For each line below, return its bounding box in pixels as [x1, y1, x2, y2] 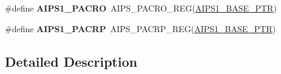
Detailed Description [5, 52, 138, 70]
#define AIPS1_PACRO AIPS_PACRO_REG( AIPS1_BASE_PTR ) [5, 2, 277, 14]
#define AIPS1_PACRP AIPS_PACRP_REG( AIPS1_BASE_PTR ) [5, 22, 276, 35]
